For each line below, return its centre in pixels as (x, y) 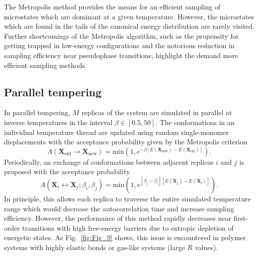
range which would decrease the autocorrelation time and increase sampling (119, 208)
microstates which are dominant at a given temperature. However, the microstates (129, 16)
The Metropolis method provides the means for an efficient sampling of (112, 6)
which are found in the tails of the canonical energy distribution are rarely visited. (129, 26)
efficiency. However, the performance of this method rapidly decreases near (118, 218)
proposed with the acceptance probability (67, 171)
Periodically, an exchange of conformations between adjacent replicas (109, 161)
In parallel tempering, (37, 112)
